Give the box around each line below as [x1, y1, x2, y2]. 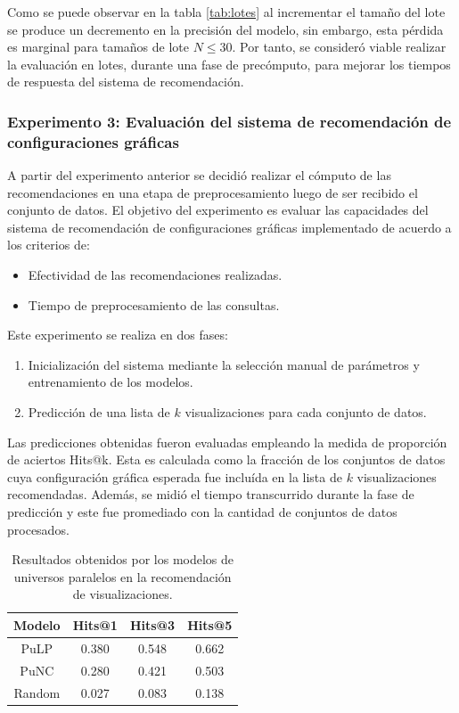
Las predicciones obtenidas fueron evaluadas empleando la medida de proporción [7, 432, 447, 451]
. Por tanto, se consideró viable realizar [232, 37, 447, 56]
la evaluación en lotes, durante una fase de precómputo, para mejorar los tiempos [7, 54, 451, 73]
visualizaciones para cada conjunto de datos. [184, 403, 427, 422]
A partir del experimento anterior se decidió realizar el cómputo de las [7, 166, 391, 184]
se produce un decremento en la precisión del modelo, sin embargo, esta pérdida [7, 20, 444, 38]
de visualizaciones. [72, 585, 173, 603]
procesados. [7, 520, 70, 538]
